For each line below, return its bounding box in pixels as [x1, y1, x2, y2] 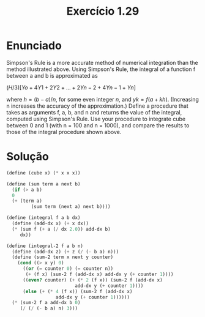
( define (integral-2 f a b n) [6, 243, 84, 249]
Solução [6, 150, 49, 163]
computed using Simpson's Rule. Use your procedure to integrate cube [6, 115, 185, 122]
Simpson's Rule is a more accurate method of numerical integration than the [6, 59, 198, 66]
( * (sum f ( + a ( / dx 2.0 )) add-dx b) [12, 226, 111, 232]
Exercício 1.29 [66, 4, 140, 18]
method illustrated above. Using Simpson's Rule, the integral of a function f [6, 65, 196, 73]
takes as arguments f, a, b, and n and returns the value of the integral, [6, 108, 182, 116]
